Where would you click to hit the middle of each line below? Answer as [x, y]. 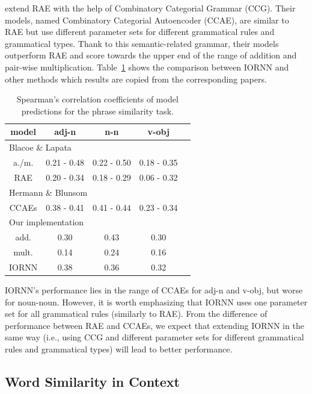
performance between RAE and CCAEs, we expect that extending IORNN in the [154, 325]
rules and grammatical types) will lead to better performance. [119, 349]
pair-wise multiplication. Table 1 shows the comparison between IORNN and [147, 67]
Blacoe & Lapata [40, 147]
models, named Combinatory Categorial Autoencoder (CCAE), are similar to [147, 20]
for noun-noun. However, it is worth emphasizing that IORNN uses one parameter [156, 302]
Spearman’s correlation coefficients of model [97, 99]
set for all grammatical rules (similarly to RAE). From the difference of [136, 314]
